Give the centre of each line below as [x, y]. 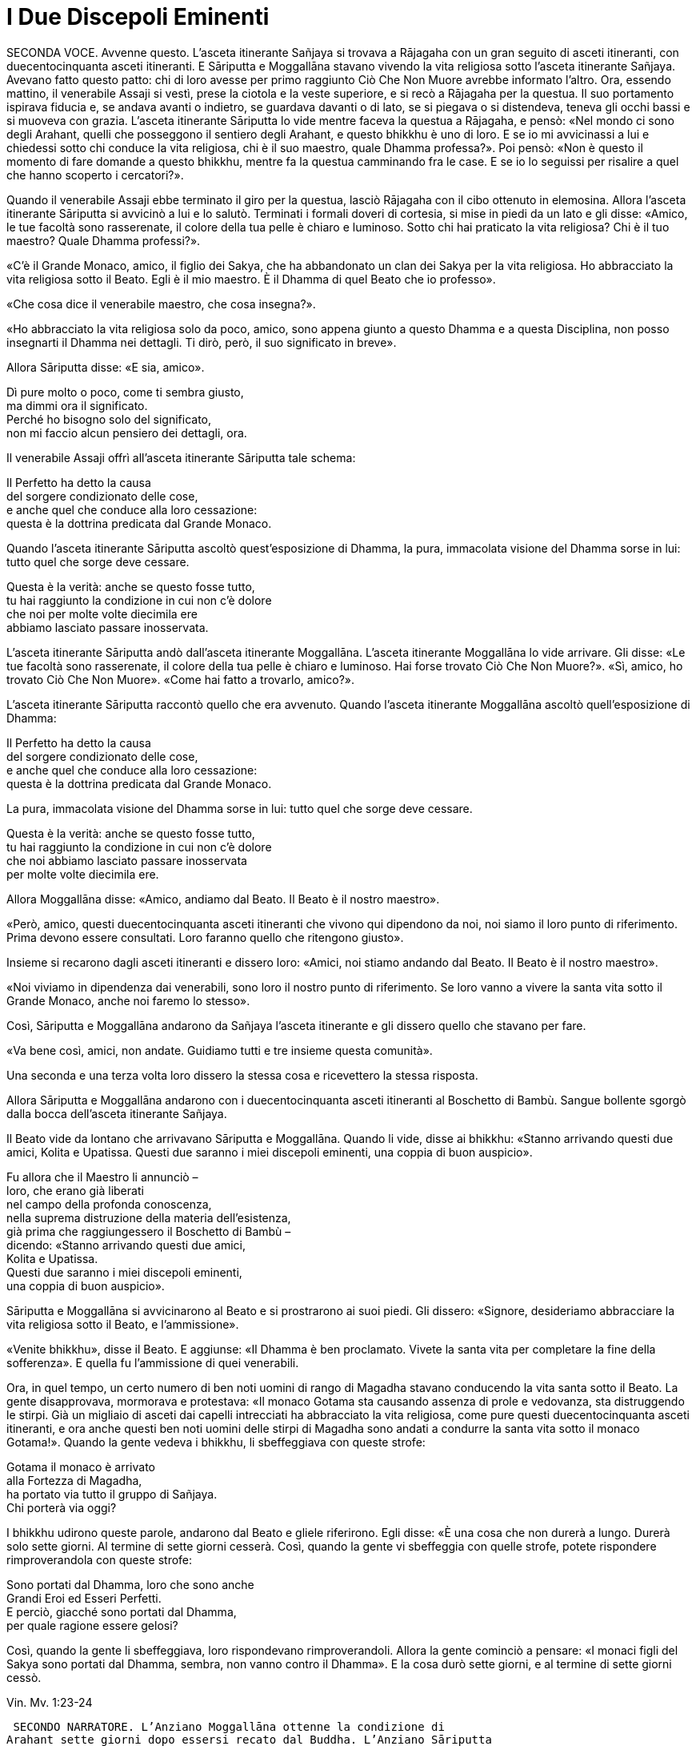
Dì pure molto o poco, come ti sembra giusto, [125, 392]
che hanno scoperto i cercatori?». [95, 175]
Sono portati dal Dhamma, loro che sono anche [130, 1584]
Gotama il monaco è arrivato [81, 1466]
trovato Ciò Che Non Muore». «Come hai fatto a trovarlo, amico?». [181, 679]
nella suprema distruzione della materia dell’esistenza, [149, 1217]
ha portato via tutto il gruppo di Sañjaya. [112, 1494]
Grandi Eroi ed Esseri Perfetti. [84, 1598]
